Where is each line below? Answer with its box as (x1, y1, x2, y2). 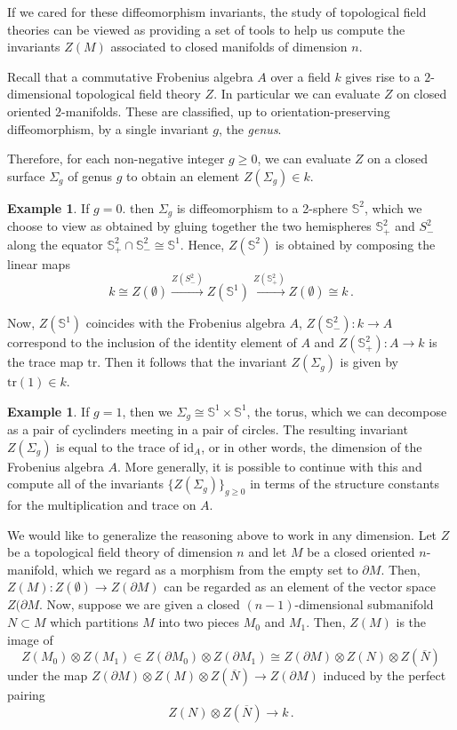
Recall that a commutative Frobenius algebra (7, 67, 253, 85)
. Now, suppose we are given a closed (39, 595, 240, 614)
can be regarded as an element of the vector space (164, 577, 436, 596)
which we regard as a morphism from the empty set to (61, 559, 358, 578)
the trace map (7, 353, 84, 371)
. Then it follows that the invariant (97, 353, 287, 371)
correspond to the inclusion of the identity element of (7, 333, 297, 352)
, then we (122, 401, 172, 420)
